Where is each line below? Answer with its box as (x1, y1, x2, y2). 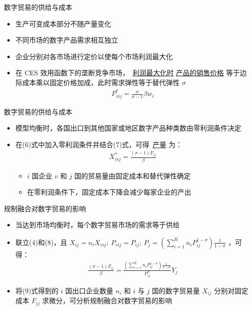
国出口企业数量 (65, 285, 113, 295)
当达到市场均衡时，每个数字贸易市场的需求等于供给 (15, 220, 180, 230)
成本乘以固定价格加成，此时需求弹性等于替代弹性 (22, 77, 180, 87)
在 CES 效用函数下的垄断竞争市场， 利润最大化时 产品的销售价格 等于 (15, 67, 240, 78)
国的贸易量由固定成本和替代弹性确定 (74, 170, 191, 180)
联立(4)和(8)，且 (15, 237, 67, 247)
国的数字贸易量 (152, 285, 200, 295)
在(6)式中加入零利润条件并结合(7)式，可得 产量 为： (15, 139, 183, 149)
